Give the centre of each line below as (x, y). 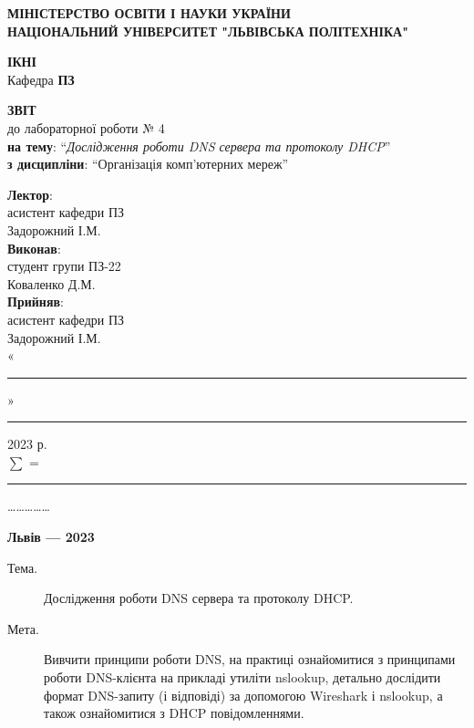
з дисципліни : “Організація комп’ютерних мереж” (148, 164)
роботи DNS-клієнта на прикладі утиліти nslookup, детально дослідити (242, 677)
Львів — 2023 (51, 537)
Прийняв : (36, 302)
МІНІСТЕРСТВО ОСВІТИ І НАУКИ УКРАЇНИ (149, 13)
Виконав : (34, 248)
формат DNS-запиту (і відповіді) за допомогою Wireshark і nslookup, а (243, 695)
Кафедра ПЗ (41, 79)
